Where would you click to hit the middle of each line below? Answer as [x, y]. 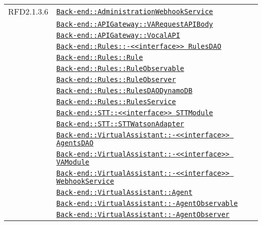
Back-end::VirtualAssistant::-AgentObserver [143, 214]
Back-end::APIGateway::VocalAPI [118, 35]
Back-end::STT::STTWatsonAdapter [120, 124]
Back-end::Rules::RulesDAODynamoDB [124, 91]
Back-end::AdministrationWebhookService [135, 11]
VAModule [73, 162]
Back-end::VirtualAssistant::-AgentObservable [147, 203]
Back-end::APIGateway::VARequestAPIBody [135, 24]
